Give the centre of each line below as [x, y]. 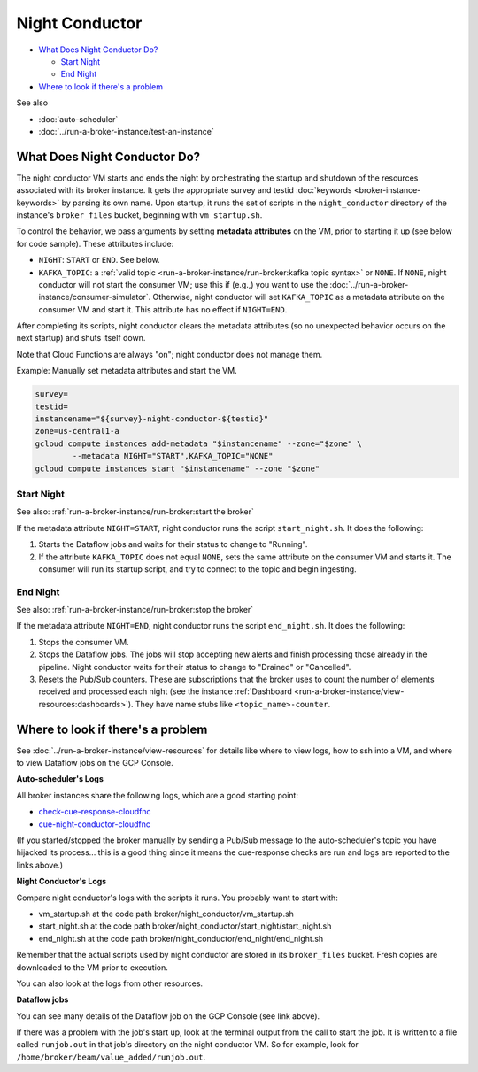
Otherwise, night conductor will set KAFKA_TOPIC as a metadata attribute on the [299, 297]
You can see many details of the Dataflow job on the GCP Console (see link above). [168, 1016]
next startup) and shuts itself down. [81, 338]
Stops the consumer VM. [84, 642]
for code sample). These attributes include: [95, 243]
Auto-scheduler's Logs [60, 779]
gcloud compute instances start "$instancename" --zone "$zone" [177, 468]
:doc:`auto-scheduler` [78, 119]
